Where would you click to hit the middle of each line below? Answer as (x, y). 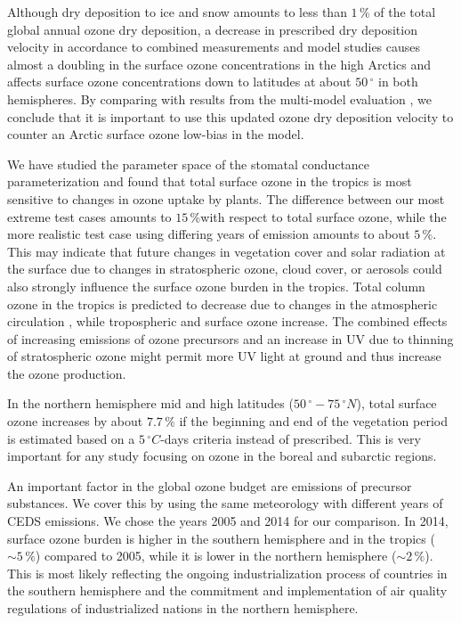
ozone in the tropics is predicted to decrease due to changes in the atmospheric (222, 303)
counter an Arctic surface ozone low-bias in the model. (156, 134)
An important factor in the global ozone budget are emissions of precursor (210, 485)
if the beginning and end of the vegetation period (313, 421)
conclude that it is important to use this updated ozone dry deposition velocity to (230, 116)
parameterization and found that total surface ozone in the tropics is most (210, 181)
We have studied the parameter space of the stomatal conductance (189, 164)
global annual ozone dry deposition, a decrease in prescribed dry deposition (212, 29)
